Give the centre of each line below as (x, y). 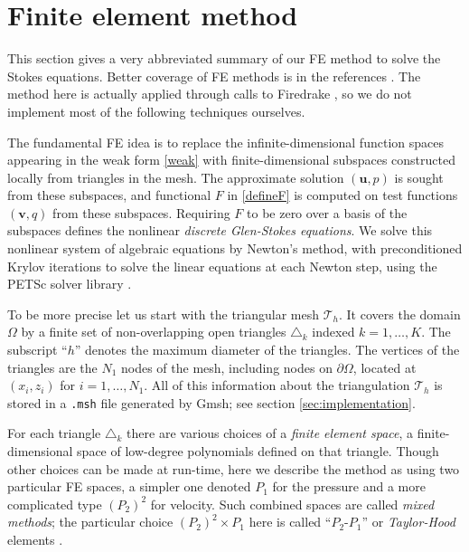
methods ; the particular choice (90, 522)
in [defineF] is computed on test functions (342, 195)
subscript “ (38, 350)
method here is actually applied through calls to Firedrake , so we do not (210, 94)
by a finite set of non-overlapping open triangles (154, 332)
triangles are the (52, 367)
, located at (385, 367)
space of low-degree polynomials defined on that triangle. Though (258, 451)
